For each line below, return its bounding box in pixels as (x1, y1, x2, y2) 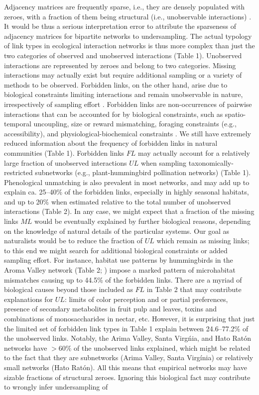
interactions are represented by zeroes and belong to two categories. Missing (4, 60, 236, 70)
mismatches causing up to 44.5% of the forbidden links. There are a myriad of (4, 274, 242, 285)
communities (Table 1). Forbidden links (4, 147, 125, 158)
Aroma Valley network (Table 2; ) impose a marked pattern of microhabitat (4, 265, 236, 275)
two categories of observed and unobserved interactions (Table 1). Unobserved (4, 50, 242, 60)
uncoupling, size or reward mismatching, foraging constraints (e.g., (33, 118, 237, 129)
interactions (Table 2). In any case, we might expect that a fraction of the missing (4, 206, 255, 216)
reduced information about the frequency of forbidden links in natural (4, 138, 218, 148)
